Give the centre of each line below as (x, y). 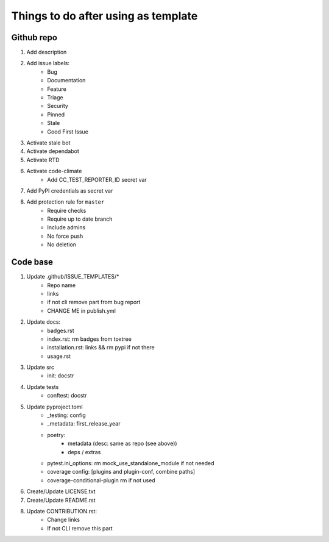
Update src (41, 367)
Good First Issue (68, 132)
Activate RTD (43, 160)
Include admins (66, 227)
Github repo (34, 37)
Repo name (62, 285)
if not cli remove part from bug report (94, 302)
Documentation (66, 80)
